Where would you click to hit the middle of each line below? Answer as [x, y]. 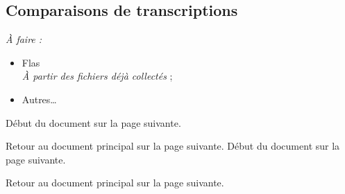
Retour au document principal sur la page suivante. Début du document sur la [173, 146]
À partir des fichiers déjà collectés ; [97, 76]
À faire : [24, 39]
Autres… [39, 99]
